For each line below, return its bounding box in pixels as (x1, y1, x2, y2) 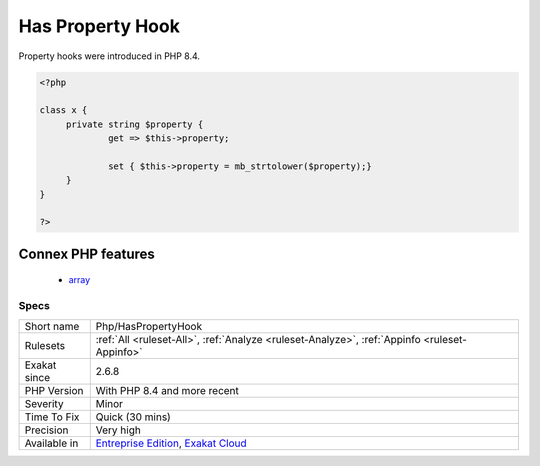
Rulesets (24, 338, 65, 352)
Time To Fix (24, 410, 80, 424)
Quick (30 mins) (95, 410, 172, 424)
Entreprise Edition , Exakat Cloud (95, 436, 247, 450)
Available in (24, 436, 79, 450)
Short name (24, 319, 80, 333)
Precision (24, 423, 69, 437)
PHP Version (24, 383, 84, 397)
